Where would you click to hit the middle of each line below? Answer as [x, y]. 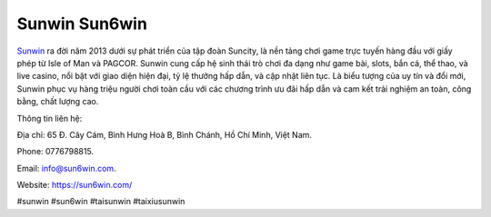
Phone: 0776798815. [55, 152]
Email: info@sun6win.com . [67, 168]
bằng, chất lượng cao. [58, 102]
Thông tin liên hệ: [50, 118]
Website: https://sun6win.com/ [75, 185]
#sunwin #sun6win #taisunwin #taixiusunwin [101, 202]
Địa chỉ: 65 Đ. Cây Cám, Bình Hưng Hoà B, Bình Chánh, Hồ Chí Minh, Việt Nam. [165, 134]
